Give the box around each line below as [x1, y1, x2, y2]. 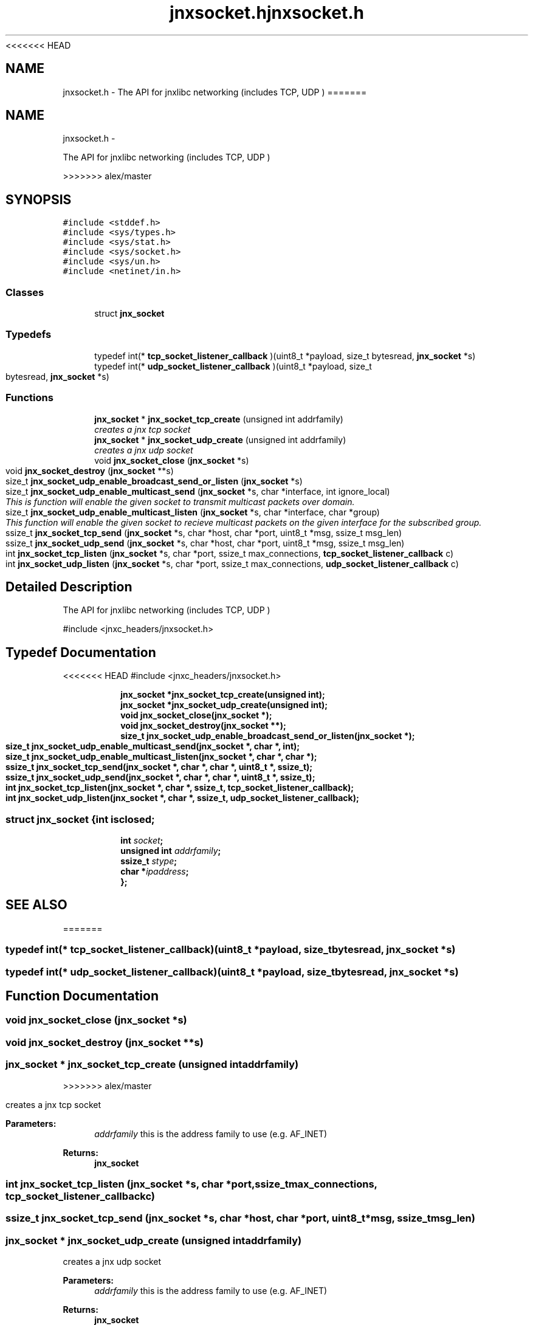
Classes [5, 286, 44, 298]
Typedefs [5, 328, 52, 341]
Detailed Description [5, 579, 132, 594]
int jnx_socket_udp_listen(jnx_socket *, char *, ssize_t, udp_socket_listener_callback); [5, 793, 359, 804]
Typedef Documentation [5, 644, 156, 660]
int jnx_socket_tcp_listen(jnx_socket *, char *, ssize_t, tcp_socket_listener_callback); [5, 782, 354, 793]
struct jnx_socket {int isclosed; [5, 813, 155, 825]
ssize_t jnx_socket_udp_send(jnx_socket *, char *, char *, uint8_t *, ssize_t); [5, 772, 315, 783]
